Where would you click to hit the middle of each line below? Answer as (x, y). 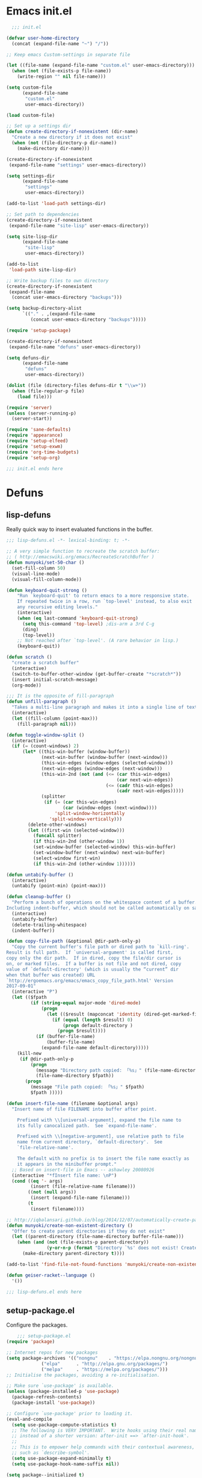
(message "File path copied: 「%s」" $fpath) (87, 1087)
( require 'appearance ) (35, 435)
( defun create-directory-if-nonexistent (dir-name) (72, 132)
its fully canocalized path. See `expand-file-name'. (87, 1125)
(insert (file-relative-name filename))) (83, 1187)
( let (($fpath (29, 998)
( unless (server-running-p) (41, 413)
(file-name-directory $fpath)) (75, 1076)
